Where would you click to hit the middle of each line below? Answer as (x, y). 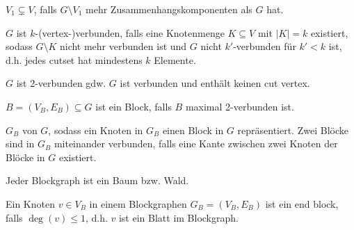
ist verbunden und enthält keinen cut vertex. (215, 83)
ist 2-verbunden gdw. (61, 83)
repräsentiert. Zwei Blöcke (293, 130)
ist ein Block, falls (134, 106)
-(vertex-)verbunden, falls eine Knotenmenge (130, 32)
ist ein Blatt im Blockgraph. (178, 217)
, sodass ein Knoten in (96, 130)
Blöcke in (25, 157)
